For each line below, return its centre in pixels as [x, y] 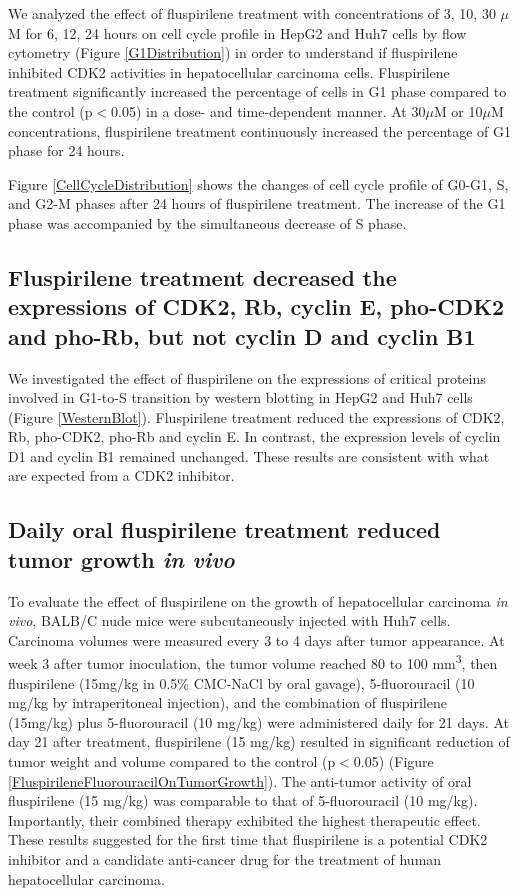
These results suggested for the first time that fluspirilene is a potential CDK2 [248, 839]
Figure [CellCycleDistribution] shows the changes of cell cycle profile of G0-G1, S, [258, 183]
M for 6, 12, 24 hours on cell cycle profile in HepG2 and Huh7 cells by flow [237, 32]
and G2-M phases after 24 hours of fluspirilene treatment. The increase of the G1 [257, 203]
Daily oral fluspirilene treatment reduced [224, 529]
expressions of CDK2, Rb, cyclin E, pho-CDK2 [256, 306]
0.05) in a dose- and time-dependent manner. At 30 [268, 110]
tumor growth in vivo [121, 558]
